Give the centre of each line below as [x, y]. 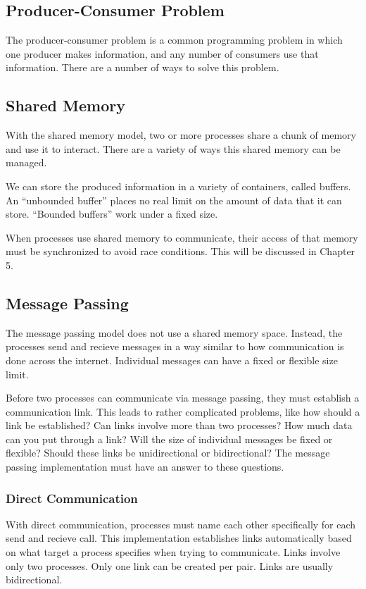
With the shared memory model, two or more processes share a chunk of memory [181, 135]
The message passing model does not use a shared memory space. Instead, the [174, 332]
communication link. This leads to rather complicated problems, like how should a [183, 411]
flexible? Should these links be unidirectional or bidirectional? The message [168, 453]
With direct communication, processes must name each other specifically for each [181, 524]
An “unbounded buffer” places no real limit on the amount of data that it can [174, 200]
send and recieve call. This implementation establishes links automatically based [179, 538]
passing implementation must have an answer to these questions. [145, 467]
